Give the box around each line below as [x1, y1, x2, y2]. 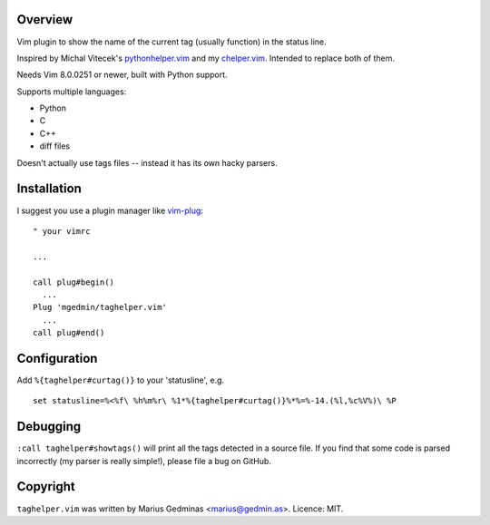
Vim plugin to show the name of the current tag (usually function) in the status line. [16, 36, 327, 47]
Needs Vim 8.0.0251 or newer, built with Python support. [16, 69, 228, 81]
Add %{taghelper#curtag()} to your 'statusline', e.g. [16, 374, 225, 385]
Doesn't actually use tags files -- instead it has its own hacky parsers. [16, 157, 278, 168]
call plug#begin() [33, 277, 115, 287]
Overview [16, 12, 73, 27]
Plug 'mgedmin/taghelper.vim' [33, 302, 168, 313]
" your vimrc [33, 226, 91, 236]
